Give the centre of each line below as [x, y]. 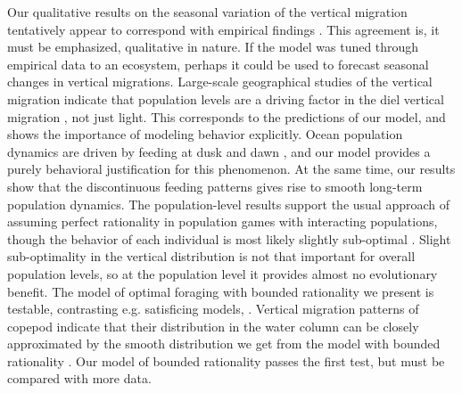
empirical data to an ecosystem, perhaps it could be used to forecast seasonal [218, 64]
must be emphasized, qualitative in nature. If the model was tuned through [213, 47]
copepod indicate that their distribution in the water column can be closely [213, 326]
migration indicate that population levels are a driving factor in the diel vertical [226, 98]
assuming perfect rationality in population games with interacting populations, [223, 221]
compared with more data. [79, 378]
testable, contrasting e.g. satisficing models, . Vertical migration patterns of [213, 309]
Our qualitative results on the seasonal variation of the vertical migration [207, 12]
